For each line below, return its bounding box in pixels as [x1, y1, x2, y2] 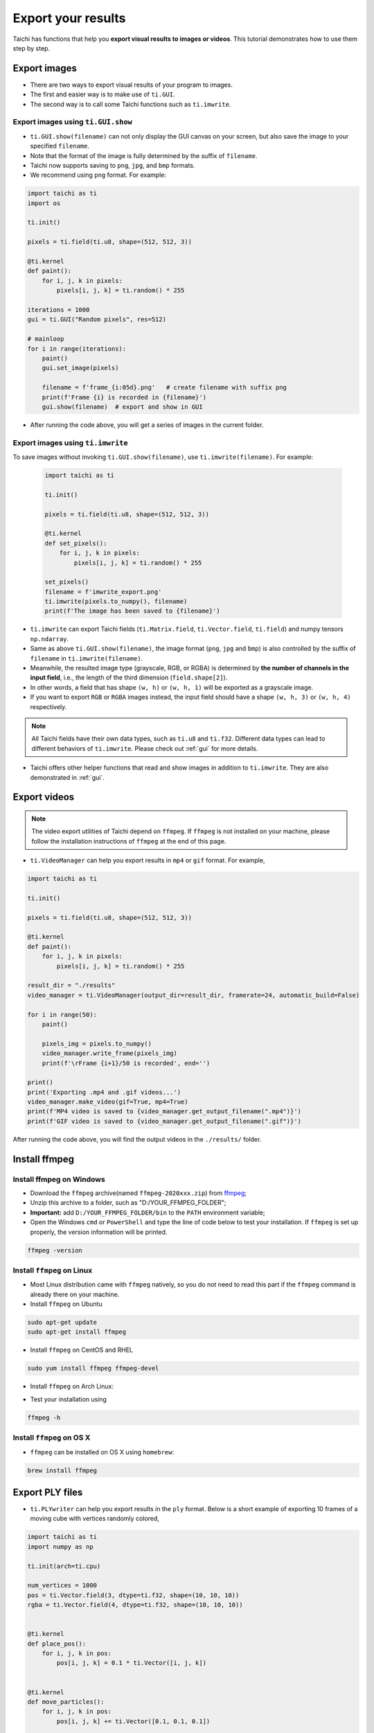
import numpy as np [27, 1542, 93, 1551]
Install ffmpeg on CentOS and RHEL [30, 1346, 134, 1355]
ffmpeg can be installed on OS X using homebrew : [30, 1447, 175, 1456]
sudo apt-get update [27, 1318, 97, 1327]
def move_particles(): [27, 1698, 105, 1706]
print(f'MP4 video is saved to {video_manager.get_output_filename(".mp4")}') [27, 1108, 301, 1115]
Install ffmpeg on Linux [12, 1265, 93, 1275]
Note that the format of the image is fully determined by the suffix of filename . [30, 151, 258, 159]
